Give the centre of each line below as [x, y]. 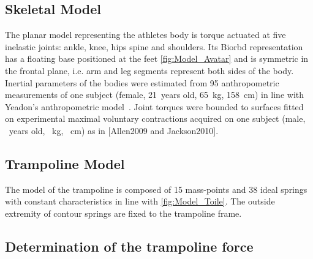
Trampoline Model [65, 163]
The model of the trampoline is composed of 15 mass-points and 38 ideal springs [156, 189]
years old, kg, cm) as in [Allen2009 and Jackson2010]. [114, 130]
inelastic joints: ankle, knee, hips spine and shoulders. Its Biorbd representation [154, 46]
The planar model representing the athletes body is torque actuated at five [145, 35]
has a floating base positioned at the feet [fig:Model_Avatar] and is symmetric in [157, 58]
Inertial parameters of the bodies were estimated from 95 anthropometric [142, 82]
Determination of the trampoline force [129, 246]
